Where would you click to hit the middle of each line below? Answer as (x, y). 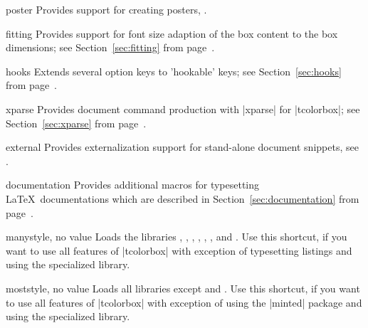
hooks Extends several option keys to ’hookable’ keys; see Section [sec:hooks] (174, 71)
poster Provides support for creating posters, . (106, 9)
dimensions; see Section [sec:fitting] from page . (110, 47)
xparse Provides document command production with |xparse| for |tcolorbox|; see (183, 109)
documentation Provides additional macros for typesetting (133, 185)
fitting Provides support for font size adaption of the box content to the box (172, 33)
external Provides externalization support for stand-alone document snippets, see (182, 147)
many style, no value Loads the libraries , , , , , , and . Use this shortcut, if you (177, 237)
